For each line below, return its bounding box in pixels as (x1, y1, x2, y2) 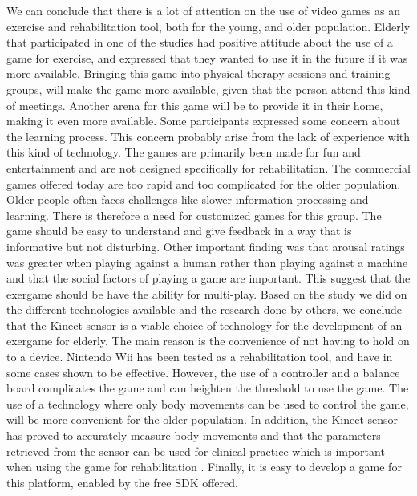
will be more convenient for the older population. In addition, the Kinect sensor (6, 411, 399, 428)
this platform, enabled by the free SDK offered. (6, 474, 238, 490)
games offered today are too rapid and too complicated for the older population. (6, 175, 401, 192)
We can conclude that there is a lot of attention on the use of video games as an (6, 2, 401, 18)
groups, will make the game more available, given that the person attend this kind (6, 80, 411, 97)
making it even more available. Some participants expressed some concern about (6, 112, 401, 129)
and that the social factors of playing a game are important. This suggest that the (6, 270, 411, 287)
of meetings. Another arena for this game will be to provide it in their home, (6, 96, 383, 113)
